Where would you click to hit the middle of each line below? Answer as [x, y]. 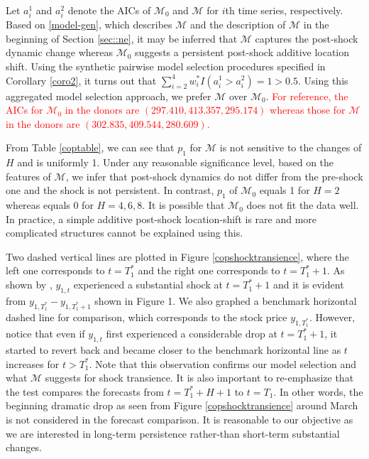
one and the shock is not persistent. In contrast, [110, 190]
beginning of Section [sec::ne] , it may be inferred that [122, 38]
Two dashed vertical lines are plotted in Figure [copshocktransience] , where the [177, 256]
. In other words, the [318, 391]
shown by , [29, 285]
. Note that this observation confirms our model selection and [223, 363]
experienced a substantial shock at [148, 285]
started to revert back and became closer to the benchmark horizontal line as [174, 350]
